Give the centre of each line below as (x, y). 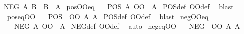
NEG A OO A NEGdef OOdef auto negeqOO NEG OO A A (127, 26)
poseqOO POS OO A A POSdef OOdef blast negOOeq (108, 16)
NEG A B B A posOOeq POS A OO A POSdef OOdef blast (119, 6)
